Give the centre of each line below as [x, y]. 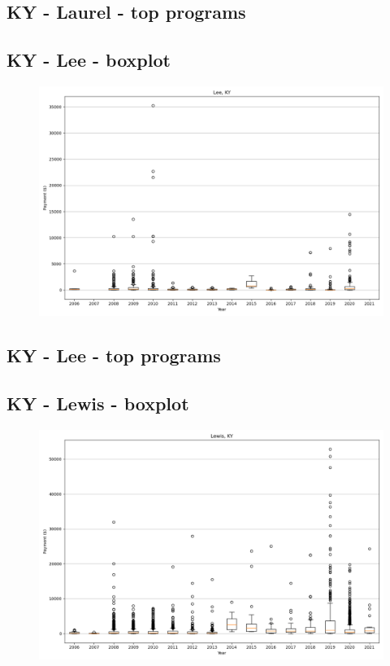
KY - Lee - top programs [114, 355]
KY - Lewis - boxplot [98, 403]
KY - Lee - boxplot [89, 60]
